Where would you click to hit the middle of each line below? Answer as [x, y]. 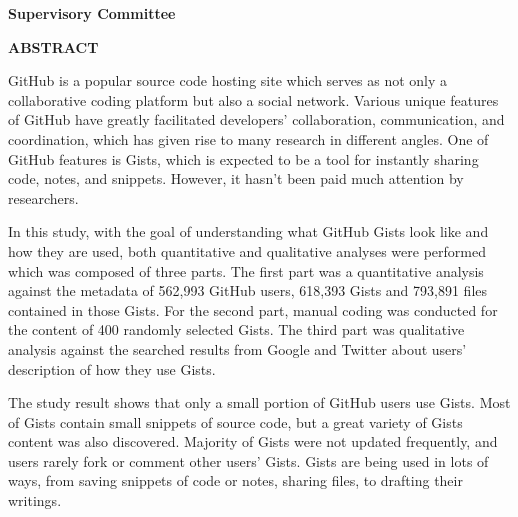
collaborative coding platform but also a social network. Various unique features [253, 99]
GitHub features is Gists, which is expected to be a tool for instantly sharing [243, 158]
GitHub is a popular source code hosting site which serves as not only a [228, 80]
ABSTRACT [53, 46]
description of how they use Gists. [112, 368]
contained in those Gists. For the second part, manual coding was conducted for [253, 309]
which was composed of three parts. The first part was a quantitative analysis [246, 270]
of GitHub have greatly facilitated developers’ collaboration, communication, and [256, 119]
